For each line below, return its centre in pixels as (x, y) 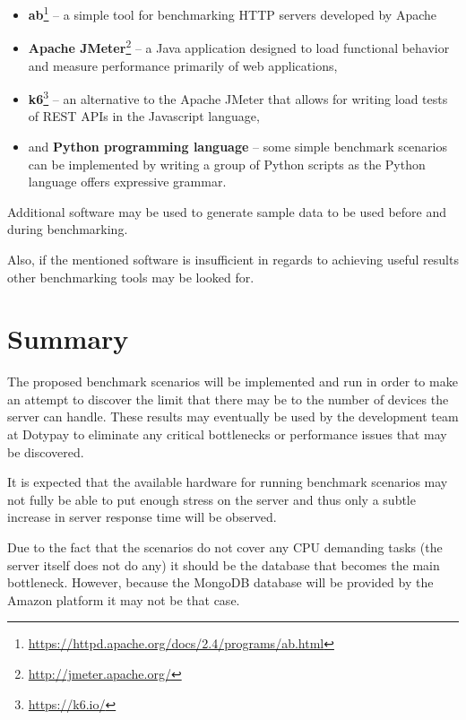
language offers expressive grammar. (127, 182)
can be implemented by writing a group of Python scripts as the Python (227, 164)
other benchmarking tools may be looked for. (131, 277)
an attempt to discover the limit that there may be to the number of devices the (228, 399)
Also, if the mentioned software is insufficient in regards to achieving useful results (233, 259)
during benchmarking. (68, 229)
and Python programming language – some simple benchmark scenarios (237, 146)
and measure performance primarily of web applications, (183, 65)
